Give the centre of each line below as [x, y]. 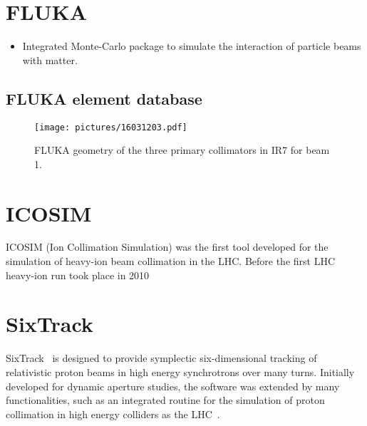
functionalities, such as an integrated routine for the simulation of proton [165, 400]
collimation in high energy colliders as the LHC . [113, 414]
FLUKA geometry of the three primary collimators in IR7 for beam [182, 150]
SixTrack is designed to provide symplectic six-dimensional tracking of [161, 358]
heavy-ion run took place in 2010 [78, 275]
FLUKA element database [104, 98]
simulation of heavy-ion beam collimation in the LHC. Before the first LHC [171, 261]
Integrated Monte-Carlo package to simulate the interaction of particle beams [192, 46]
